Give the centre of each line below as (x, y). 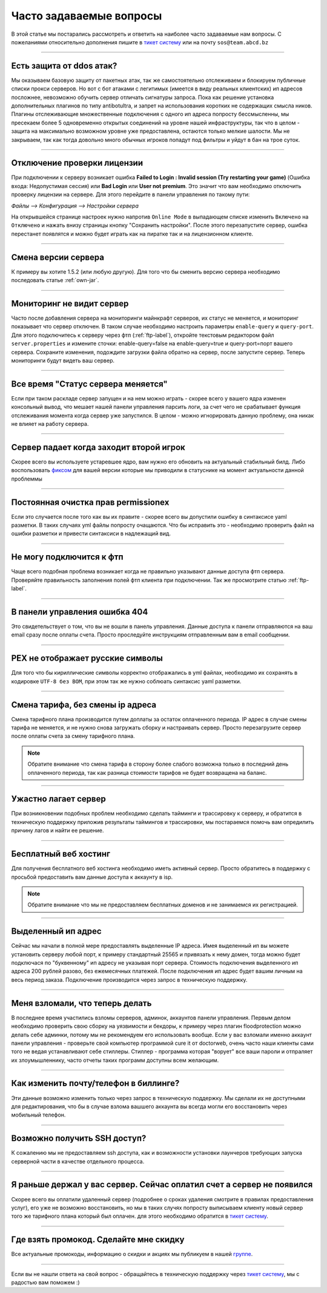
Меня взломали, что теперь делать (81, 1003)
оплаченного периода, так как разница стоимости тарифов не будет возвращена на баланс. (147, 772)
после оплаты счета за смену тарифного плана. (73, 736)
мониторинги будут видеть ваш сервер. (63, 360)
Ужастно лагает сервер (58, 799)
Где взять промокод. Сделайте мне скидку (98, 1240)
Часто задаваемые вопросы (87, 16)
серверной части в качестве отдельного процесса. (78, 1161)
